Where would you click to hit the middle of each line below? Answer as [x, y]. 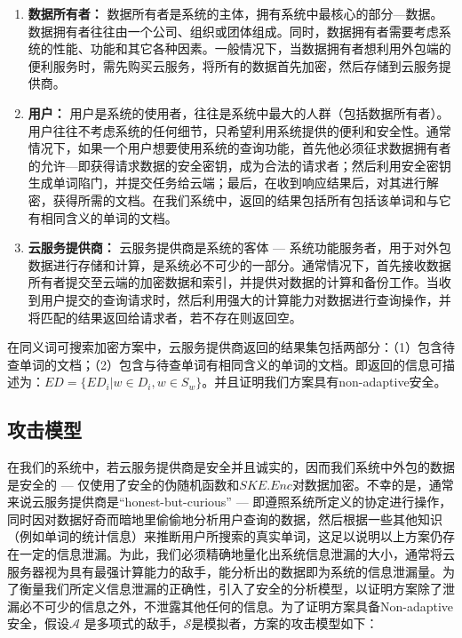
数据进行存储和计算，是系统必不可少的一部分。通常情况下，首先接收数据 [239, 264]
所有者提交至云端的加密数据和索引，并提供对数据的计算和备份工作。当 [233, 282]
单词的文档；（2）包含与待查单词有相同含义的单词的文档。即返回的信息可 [231, 364]
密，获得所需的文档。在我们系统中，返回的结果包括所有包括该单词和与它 [239, 199]
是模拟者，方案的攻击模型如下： [285, 623]
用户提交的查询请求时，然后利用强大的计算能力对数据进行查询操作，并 [246, 299]
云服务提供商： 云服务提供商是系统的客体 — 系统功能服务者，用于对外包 [239, 247]
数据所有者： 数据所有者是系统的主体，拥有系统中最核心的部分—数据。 [235, 13]
